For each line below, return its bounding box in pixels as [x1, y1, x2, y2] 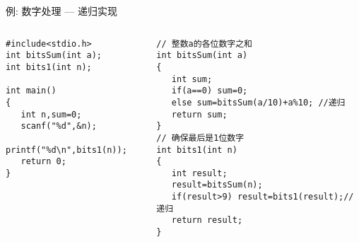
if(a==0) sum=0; [171, 86, 248, 96]
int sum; [171, 74, 213, 84]
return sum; [171, 109, 228, 120]
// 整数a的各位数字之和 [156, 38, 252, 49]
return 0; [20, 156, 66, 167]
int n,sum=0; [20, 109, 82, 120]
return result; [171, 215, 243, 226]
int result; [171, 168, 228, 178]
